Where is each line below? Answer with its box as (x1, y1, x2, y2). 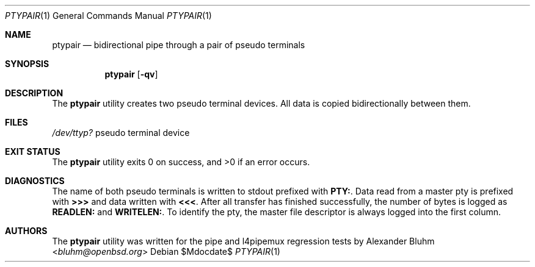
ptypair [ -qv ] (104, 69, 158, 79)
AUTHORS (5, 226, 48, 236)
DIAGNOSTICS (5, 176, 65, 186)
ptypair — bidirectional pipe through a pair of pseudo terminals (52, 40, 305, 50)
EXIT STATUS (5, 146, 60, 157)
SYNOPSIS (5, 59, 49, 69)
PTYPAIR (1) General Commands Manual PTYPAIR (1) (5, 10, 212, 21)
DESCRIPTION (5, 88, 64, 98)
